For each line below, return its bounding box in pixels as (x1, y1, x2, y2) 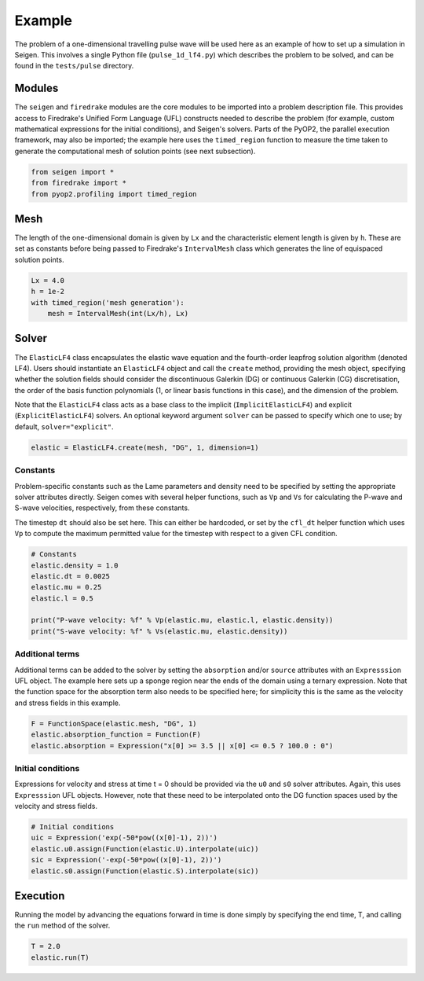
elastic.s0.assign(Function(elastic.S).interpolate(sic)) (31, 866, 259, 876)
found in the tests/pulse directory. (14, 61, 134, 71)
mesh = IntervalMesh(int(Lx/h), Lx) (47, 309, 188, 318)
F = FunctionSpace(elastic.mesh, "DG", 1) (31, 719, 197, 728)
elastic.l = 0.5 (31, 593, 94, 603)
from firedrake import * (31, 178, 127, 188)
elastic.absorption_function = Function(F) (31, 730, 202, 739)
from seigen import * (31, 167, 115, 176)
